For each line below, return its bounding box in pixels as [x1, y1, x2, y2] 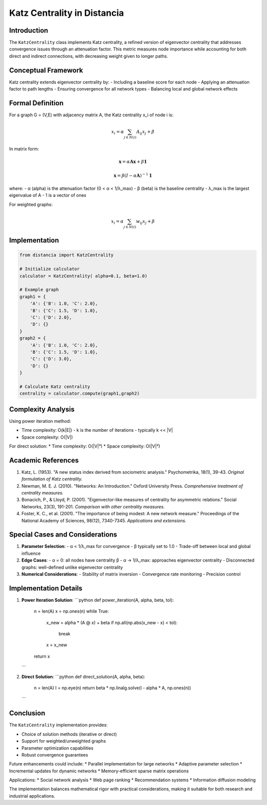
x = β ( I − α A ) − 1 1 [114, 172, 152, 178]
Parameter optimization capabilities [21, 745, 93, 751]
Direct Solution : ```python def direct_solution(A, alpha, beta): [21, 673, 145, 679]
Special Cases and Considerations [9, 531, 117, 539]
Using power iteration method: [9, 418, 71, 424]
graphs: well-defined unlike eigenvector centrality [21, 564, 123, 570]
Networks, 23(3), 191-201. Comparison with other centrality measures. [21, 503, 165, 509]
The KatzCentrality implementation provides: [9, 722, 108, 728]
